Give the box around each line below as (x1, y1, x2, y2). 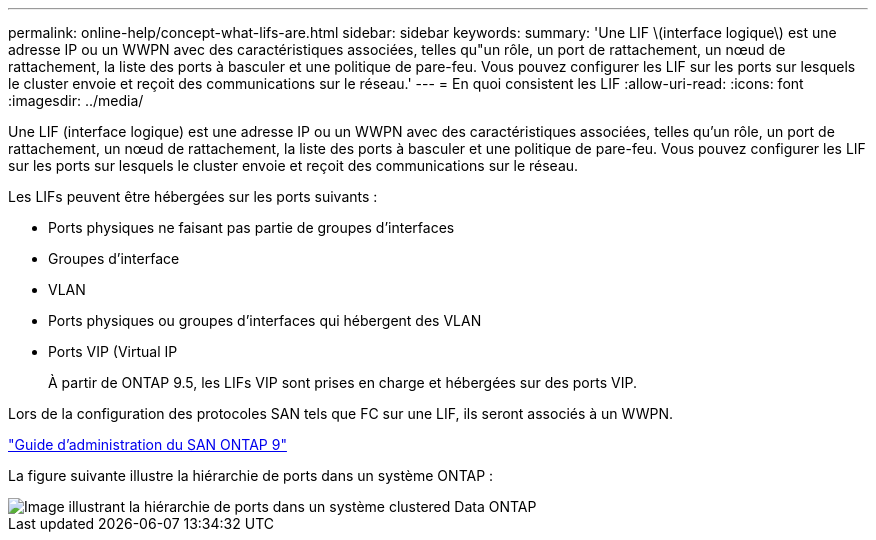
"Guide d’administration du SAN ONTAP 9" (8, 436, 287, 453)
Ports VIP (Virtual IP (48, 343, 178, 360)
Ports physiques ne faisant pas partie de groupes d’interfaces (48, 219, 455, 236)
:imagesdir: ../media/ (8, 92, 144, 109)
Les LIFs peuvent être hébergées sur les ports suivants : (8, 188, 378, 205)
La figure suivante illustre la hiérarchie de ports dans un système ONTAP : (8, 467, 494, 484)
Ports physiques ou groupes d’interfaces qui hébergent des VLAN (48, 312, 482, 329)
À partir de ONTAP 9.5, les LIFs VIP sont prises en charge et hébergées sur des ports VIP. (48, 374, 637, 391)
